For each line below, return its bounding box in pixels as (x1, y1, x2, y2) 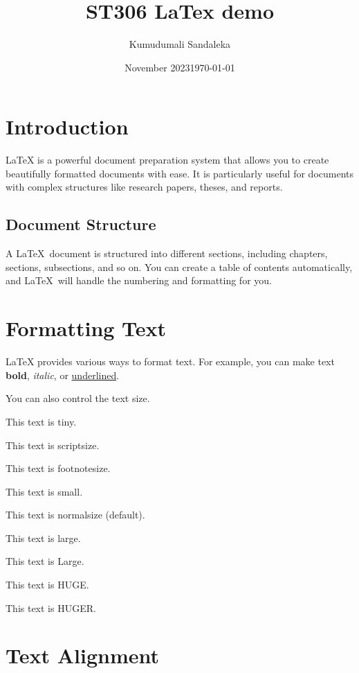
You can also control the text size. (6, 391, 150, 405)
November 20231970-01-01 (125, 60, 235, 74)
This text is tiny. (6, 414, 77, 428)
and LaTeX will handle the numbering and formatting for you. (6, 273, 272, 288)
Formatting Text (6, 314, 167, 342)
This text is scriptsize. (6, 437, 100, 452)
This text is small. (6, 484, 83, 498)
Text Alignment (6, 641, 159, 670)
